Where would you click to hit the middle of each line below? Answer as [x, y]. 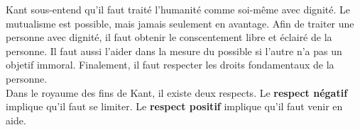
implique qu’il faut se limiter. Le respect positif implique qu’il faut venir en [174, 106]
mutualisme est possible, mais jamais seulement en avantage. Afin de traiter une [180, 23]
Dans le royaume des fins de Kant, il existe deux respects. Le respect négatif [177, 92]
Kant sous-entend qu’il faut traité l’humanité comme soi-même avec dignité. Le [178, 9]
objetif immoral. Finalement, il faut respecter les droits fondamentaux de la [170, 65]
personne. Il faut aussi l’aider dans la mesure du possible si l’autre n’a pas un [174, 51]
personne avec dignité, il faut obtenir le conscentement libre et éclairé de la [169, 37]
